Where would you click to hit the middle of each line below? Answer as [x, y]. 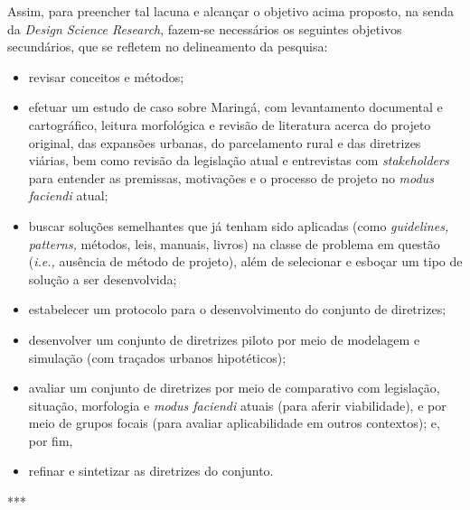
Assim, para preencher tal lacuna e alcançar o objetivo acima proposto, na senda [230, 11]
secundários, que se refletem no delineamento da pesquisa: [168, 46]
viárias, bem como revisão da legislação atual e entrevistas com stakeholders [239, 160]
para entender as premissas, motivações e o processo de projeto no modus [231, 177]
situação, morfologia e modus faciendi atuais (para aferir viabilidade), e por [237, 405]
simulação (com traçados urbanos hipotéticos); [157, 357]
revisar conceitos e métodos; [106, 76]
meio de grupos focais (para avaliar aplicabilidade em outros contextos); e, [234, 423]
